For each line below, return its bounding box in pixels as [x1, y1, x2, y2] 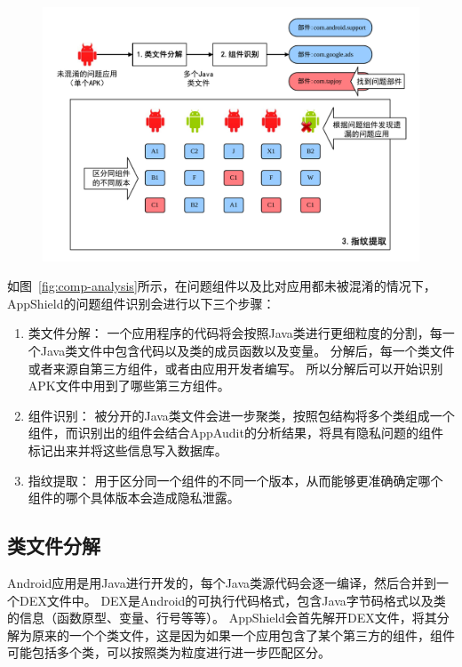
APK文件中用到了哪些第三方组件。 [28, 376, 230, 395]
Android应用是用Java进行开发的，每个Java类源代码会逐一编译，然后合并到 [7, 574, 437, 592]
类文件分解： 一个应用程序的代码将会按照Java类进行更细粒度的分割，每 [28, 324, 442, 342]
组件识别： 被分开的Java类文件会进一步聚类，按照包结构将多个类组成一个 [28, 406, 455, 424]
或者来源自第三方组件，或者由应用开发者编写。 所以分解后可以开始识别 [28, 358, 443, 377]
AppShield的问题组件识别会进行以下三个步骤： [7, 293, 275, 312]
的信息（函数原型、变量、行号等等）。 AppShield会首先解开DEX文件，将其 [7, 608, 437, 627]
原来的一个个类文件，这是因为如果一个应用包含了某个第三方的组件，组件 [31, 625, 455, 644]
